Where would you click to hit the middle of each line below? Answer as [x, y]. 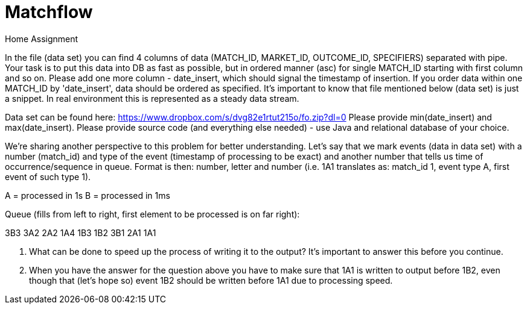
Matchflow [49, 12]
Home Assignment [42, 39]
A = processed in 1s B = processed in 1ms [88, 195]
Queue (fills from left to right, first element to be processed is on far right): [152, 214]
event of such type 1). [48, 176]
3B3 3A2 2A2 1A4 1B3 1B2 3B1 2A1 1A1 [81, 233]
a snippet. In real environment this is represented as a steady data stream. [152, 98]
